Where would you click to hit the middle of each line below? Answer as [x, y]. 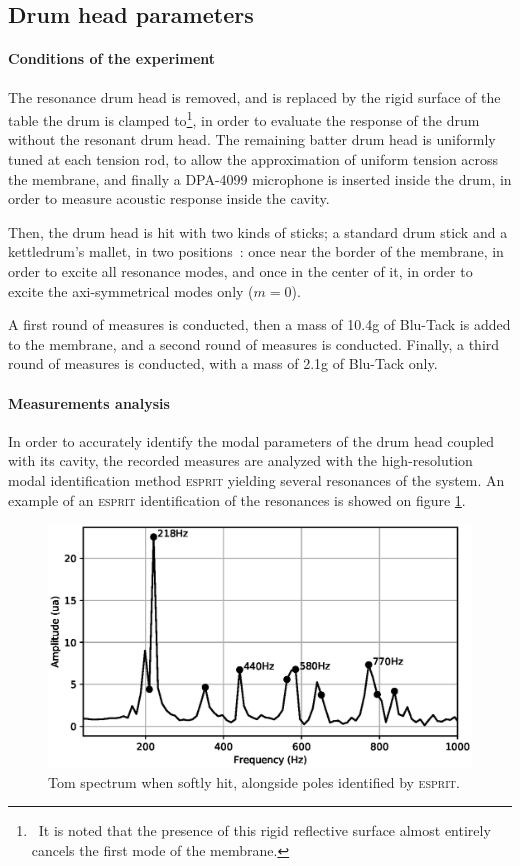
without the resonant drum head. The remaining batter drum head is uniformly [252, 139]
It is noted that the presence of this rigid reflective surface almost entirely [264, 830]
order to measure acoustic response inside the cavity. [169, 198]
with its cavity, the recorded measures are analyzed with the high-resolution [240, 460]
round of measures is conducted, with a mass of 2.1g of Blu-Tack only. [223, 363]
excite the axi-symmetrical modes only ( [131, 290]
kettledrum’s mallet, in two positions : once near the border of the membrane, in [256, 251]
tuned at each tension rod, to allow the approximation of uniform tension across [253, 159]
